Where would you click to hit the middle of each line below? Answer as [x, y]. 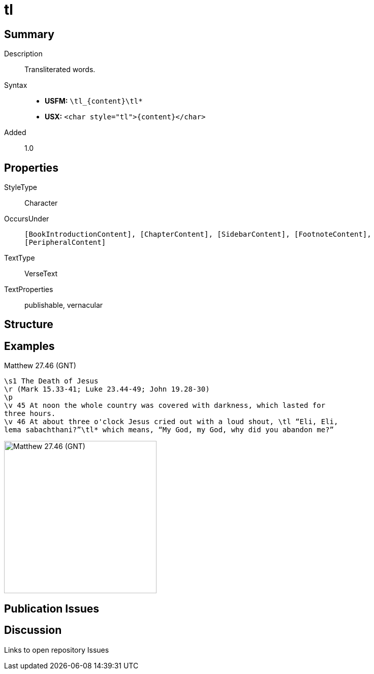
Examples [29, 346]
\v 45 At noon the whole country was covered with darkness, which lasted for [165, 406]
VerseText [41, 274]
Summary [29, 34]
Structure [29, 325]
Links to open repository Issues [57, 650]
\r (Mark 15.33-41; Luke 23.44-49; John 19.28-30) [107, 389]
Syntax [16, 85]
